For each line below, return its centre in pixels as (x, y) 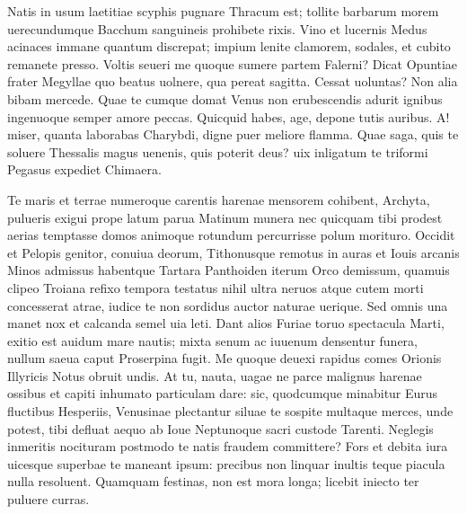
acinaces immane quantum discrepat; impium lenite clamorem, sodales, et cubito (229, 46)
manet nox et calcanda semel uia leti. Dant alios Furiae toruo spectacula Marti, (226, 323)
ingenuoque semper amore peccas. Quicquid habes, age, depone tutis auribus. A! (229, 116)
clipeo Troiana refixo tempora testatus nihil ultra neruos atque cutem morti (216, 287)
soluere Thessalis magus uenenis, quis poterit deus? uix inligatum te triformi (218, 151)
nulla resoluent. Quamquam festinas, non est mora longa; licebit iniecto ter (213, 481)
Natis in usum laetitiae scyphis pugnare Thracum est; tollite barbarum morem (223, 11)
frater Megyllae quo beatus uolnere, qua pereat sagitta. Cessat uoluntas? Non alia (233, 81)
